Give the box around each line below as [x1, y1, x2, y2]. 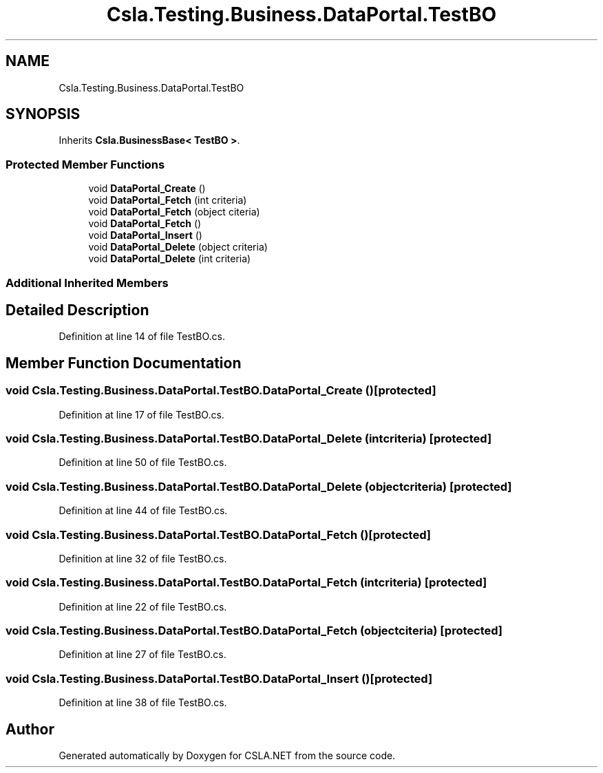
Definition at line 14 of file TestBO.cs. [59, 330, 226, 343]
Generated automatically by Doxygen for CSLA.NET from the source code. [59, 749, 396, 761]
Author [6, 720, 54, 738]
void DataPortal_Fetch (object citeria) [88, 206, 260, 218]
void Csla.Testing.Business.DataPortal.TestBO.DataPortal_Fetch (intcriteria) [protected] [6, 575, 487, 590]
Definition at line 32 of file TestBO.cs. [59, 552, 227, 564]
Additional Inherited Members [6, 275, 169, 290]
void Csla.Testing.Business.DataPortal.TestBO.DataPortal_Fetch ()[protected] [6, 527, 431, 542]
